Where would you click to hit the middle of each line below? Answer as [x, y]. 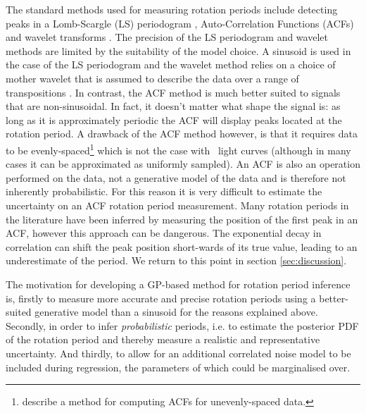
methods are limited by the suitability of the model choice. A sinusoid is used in [178, 50]
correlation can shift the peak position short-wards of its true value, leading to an [182, 246]
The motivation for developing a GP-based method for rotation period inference [178, 284]
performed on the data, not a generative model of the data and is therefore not [176, 177]
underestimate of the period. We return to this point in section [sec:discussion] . [176, 260]
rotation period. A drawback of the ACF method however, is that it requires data [182, 134]
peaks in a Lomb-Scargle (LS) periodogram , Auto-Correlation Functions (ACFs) [180, 23]
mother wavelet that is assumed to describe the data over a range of [152, 78]
